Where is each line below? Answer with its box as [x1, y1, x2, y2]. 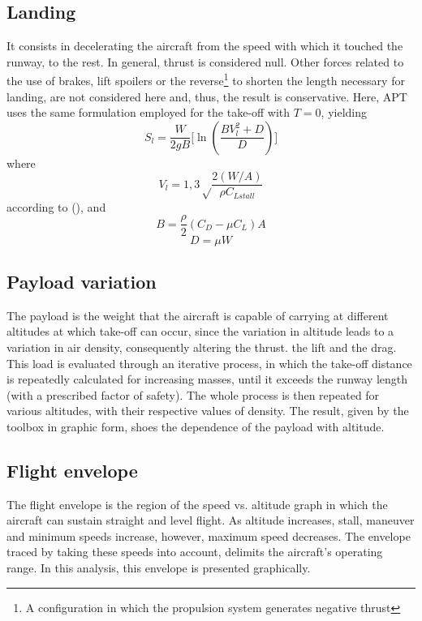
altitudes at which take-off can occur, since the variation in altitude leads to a [6, 323, 394, 340]
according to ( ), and [6, 198, 106, 215]
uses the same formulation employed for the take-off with [6, 104, 291, 121]
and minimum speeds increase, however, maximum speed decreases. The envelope [6, 527, 411, 544]
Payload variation [6, 268, 157, 293]
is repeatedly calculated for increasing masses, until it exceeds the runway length [6, 370, 408, 388]
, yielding [321, 104, 368, 121]
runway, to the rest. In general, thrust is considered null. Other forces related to [6, 53, 404, 70]
